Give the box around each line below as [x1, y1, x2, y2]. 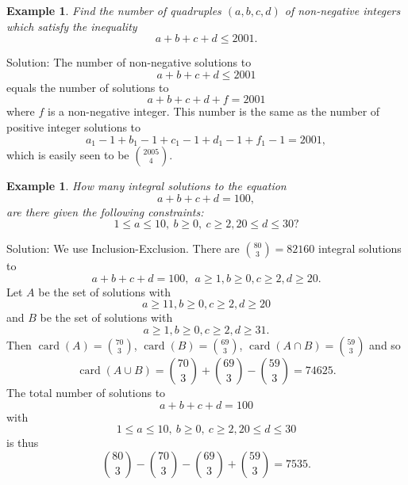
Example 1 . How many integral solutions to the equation [6, 178, 287, 194]
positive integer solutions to [6, 118, 141, 135]
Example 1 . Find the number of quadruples [6, 2, 221, 18]
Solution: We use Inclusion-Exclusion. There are [6, 240, 240, 257]
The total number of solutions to [6, 384, 166, 400]
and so [369, 336, 401, 353]
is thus [6, 434, 39, 451]
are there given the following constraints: [6, 203, 204, 220]
